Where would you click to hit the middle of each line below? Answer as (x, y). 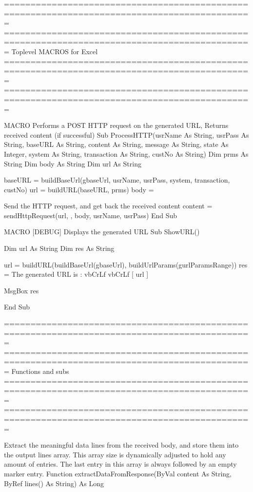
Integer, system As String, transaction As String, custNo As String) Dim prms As (126, 154)
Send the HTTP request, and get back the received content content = (108, 206)
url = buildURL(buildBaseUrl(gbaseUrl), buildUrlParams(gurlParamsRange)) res (126, 264)
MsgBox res (21, 290)
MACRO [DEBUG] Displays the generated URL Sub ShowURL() (102, 232)
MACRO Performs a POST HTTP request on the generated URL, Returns (116, 125)
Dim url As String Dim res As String (59, 248)
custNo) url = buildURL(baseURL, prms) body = (79, 189)
